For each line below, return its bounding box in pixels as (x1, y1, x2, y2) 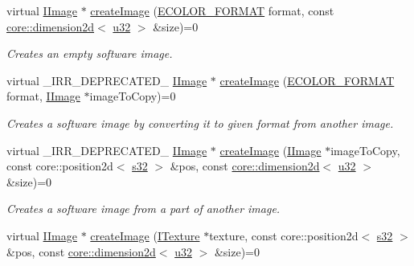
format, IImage (6, 88, 80, 104)
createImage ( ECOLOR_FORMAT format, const (90, 2, 334, 18)
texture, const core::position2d (209, 227, 359, 243)
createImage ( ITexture (90, 227, 200, 243)
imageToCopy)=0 (89, 88, 176, 104)
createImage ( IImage (219, 141, 322, 158)
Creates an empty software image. (6, 45, 173, 62)
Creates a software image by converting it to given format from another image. (6, 114, 394, 131)
